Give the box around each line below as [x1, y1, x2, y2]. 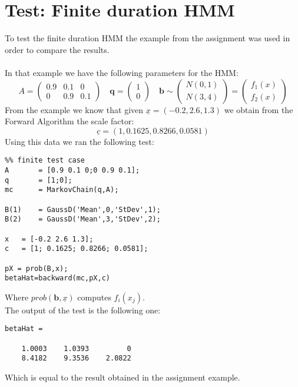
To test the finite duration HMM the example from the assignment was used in [5, 32, 290, 44]
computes [77, 290, 111, 303]
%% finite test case [5, 156, 85, 165]
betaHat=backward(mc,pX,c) [5, 274, 110, 283]
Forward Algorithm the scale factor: [5, 115, 134, 127]
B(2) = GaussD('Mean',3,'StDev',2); [5, 215, 161, 224]
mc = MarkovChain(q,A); [5, 186, 119, 194]
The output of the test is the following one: [5, 303, 161, 316]
